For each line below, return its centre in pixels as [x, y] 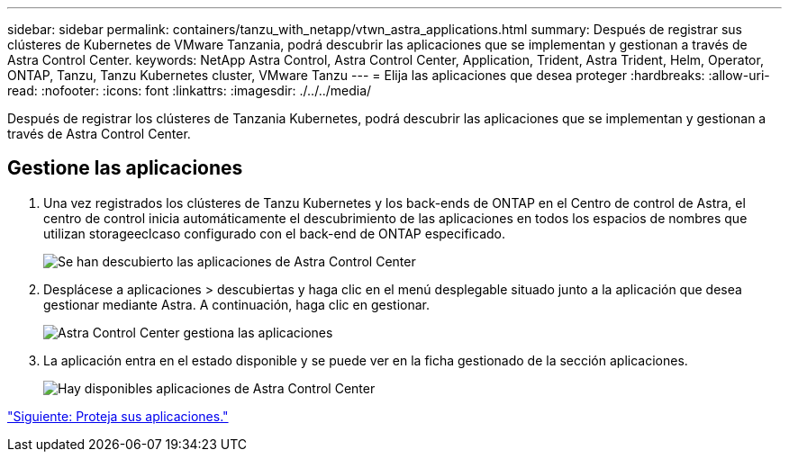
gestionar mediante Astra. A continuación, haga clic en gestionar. [236, 304]
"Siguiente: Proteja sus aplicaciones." [118, 416]
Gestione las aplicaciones [125, 168]
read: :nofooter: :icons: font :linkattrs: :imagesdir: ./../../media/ [190, 90]
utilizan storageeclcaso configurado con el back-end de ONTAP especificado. [274, 233]
